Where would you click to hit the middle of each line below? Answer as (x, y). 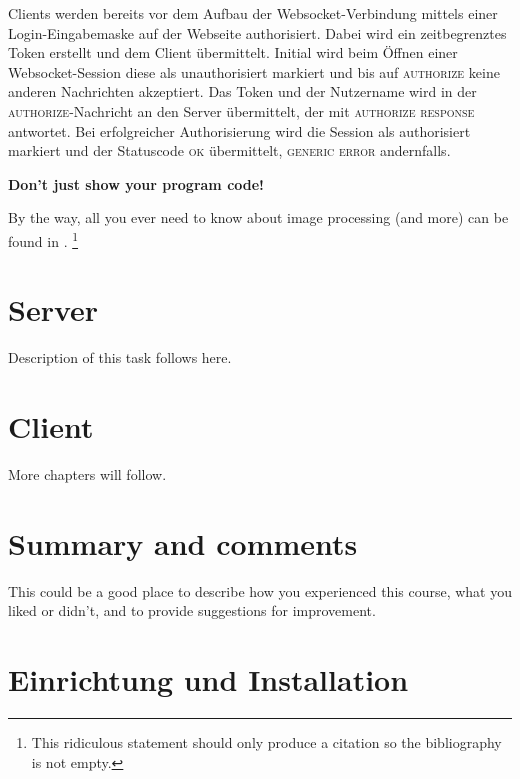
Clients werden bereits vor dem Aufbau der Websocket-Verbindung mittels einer (253, 13)
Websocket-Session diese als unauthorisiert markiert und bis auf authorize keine (254, 71)
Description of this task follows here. (120, 357)
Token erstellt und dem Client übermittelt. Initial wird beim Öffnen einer (233, 52)
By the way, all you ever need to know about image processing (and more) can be (258, 217)
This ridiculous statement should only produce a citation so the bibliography (266, 742)
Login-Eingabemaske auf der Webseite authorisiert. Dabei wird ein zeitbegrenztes (257, 32)
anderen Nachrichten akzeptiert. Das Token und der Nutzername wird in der (242, 91)
